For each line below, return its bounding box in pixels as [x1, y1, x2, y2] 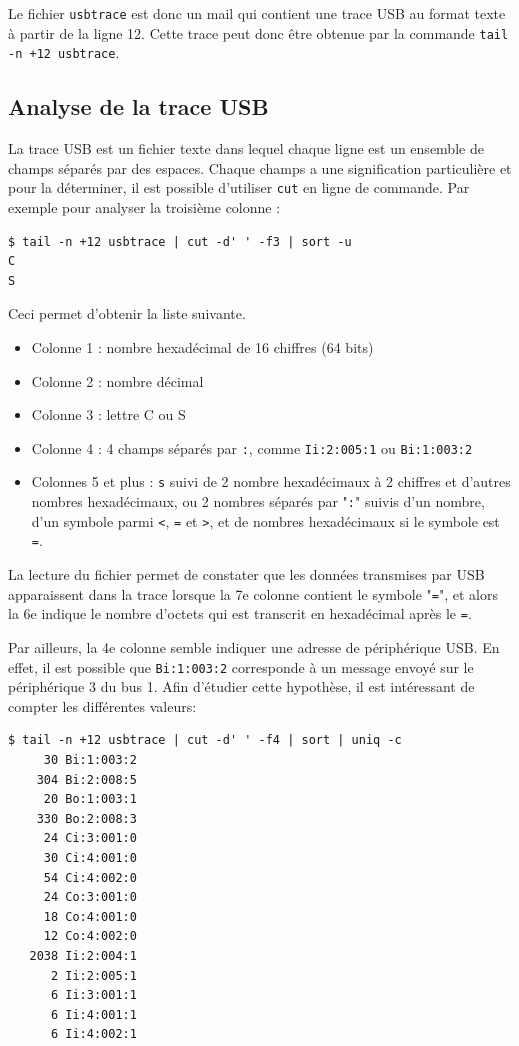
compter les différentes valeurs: [8, 695, 197, 716]
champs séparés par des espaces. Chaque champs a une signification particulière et [8, 157, 512, 178]
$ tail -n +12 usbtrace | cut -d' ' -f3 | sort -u [8, 234, 352, 249]
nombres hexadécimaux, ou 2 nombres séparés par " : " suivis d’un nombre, [31, 491, 485, 512]
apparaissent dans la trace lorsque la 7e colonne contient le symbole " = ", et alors [8, 583, 498, 604]
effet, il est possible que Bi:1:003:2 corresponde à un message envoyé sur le [8, 656, 474, 677]
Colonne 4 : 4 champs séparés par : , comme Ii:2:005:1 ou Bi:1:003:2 [31, 437, 473, 458]
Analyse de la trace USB [8, 91, 269, 122]
